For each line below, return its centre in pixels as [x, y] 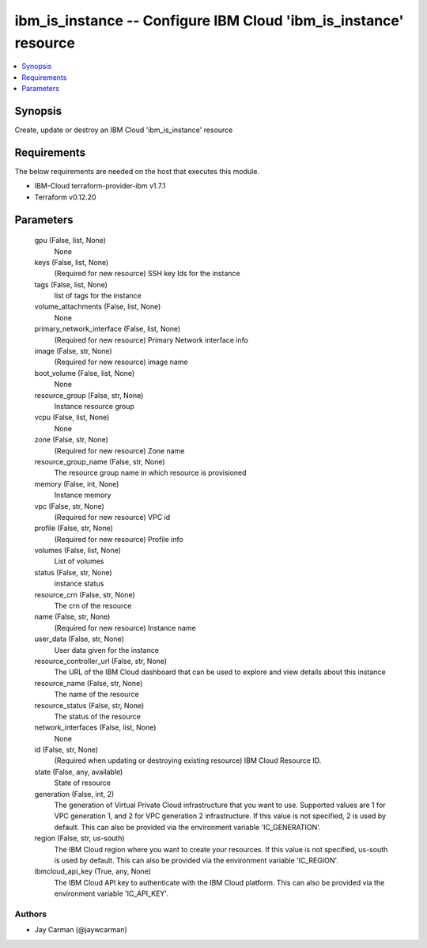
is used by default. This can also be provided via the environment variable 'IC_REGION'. [196, 860]
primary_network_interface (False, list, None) [108, 329]
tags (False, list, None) [71, 284]
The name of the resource [96, 694]
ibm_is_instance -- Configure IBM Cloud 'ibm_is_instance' [209, 21]
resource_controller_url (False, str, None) [101, 661]
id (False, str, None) [66, 750]
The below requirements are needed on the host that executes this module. [137, 171]
